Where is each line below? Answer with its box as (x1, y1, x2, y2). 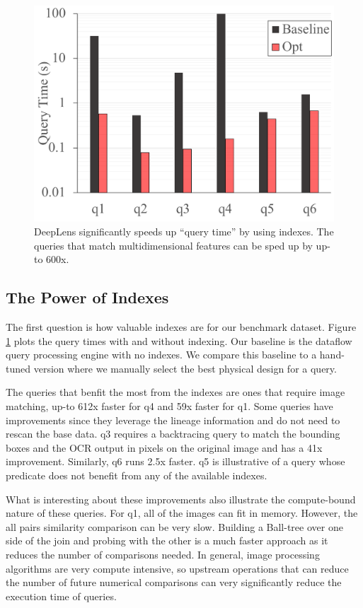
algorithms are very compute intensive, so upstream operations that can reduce (6, 561, 349, 575)
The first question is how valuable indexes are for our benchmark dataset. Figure (6, 320, 357, 334)
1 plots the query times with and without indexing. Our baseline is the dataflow (6, 333, 352, 348)
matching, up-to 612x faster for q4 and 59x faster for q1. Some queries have (6, 399, 333, 413)
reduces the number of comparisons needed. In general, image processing (6, 546, 320, 561)
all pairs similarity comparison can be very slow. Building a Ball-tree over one (6, 519, 343, 534)
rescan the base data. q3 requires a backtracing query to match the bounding (6, 426, 340, 441)
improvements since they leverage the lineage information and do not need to (6, 412, 340, 427)
